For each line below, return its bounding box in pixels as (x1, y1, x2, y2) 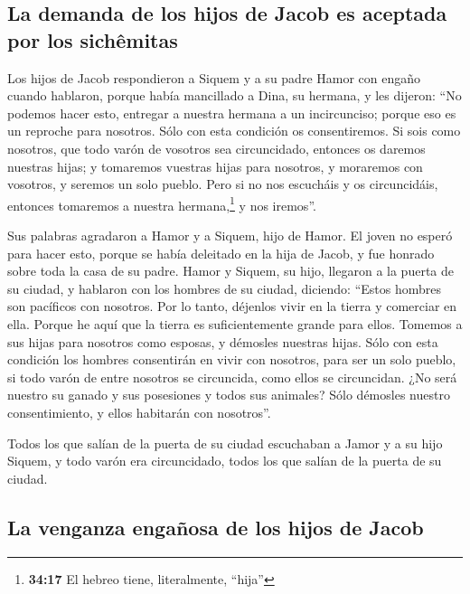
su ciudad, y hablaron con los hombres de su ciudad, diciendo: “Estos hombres (7, 278, 441, 297)
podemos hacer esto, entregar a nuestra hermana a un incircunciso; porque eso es (7, 103, 456, 122)
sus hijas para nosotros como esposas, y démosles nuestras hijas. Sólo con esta (7, 332, 438, 351)
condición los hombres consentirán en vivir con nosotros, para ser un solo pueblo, (7, 350, 456, 369)
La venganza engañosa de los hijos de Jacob (7, 513, 424, 541)
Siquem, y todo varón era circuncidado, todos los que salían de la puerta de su (7, 451, 442, 470)
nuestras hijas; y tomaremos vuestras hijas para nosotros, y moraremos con (7, 156, 423, 175)
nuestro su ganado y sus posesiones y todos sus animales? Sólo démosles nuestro (7, 385, 450, 404)
